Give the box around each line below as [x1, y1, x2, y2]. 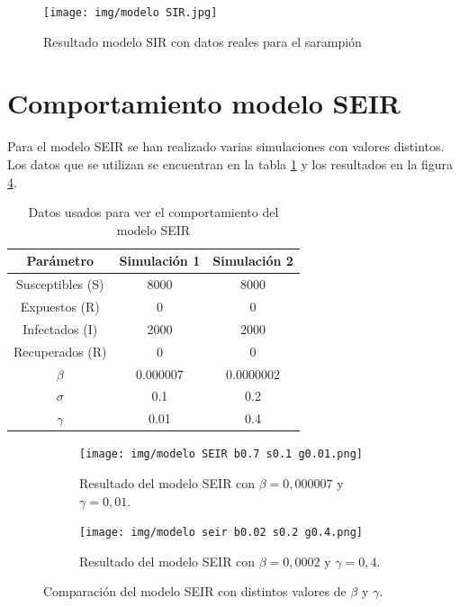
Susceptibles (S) [16, 275, 104, 294]
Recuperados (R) [14, 341, 107, 360]
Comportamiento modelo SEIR [7, 85, 401, 122]
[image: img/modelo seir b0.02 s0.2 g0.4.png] [79, 526, 363, 539]
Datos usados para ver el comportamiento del [28, 203, 279, 222]
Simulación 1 [119, 251, 201, 270]
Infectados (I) [23, 319, 98, 338]
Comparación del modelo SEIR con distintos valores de [43, 582, 347, 601]
